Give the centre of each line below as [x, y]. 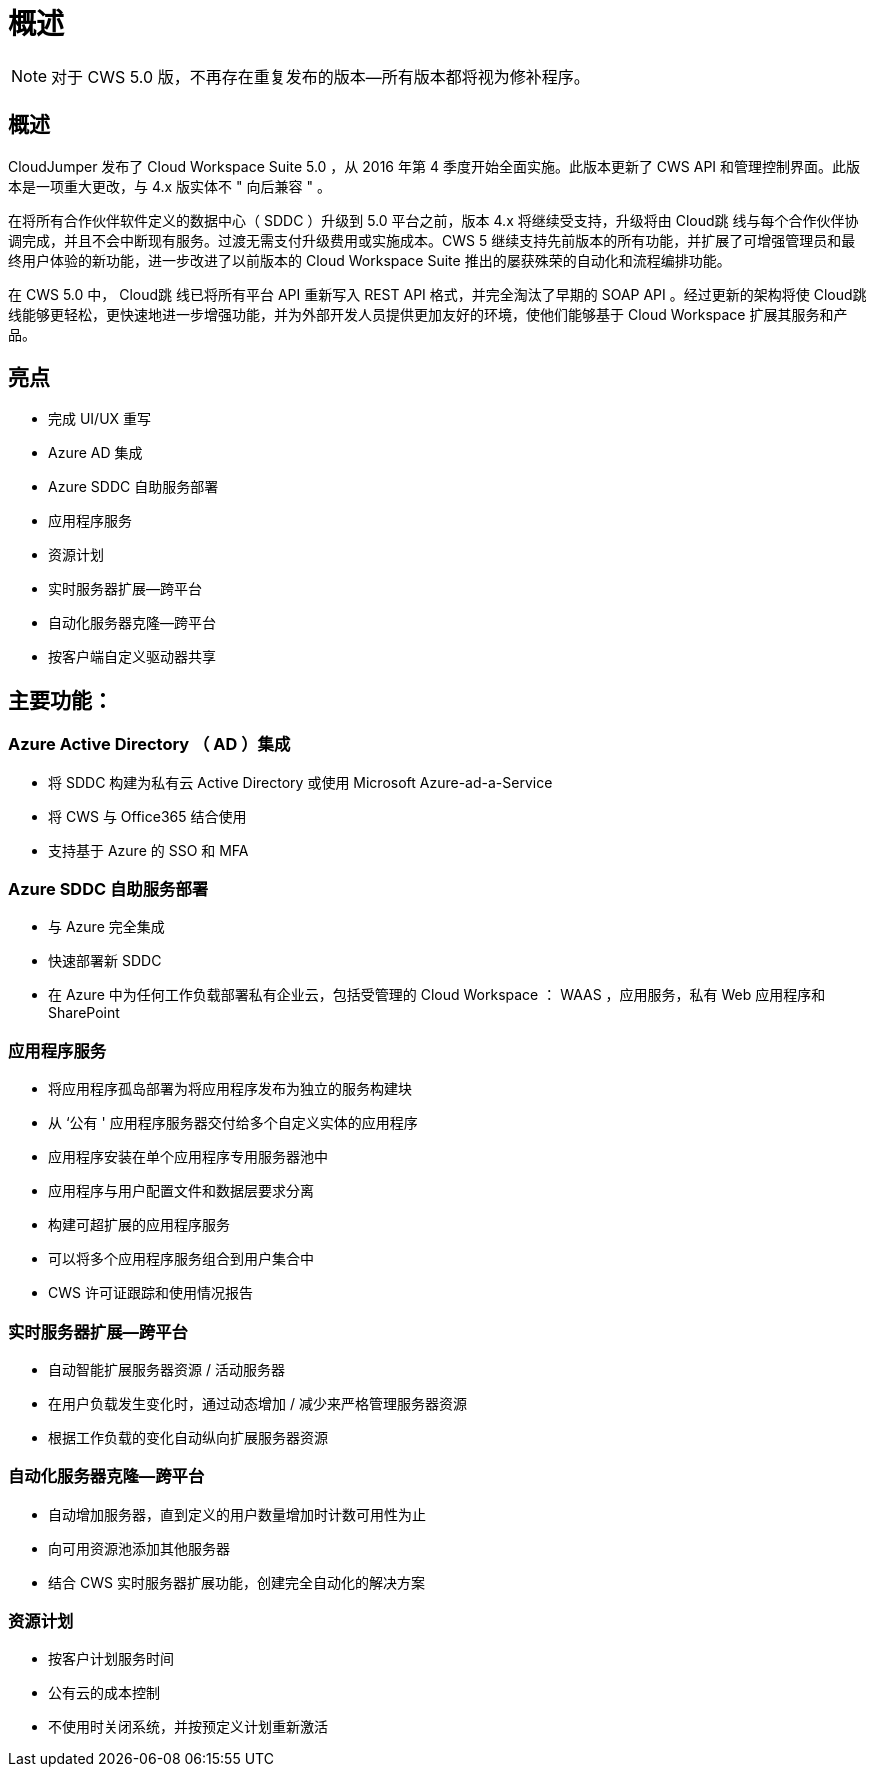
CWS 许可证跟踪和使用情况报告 [150, 1293]
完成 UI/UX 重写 [100, 419]
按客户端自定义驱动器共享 [132, 657]
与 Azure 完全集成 [106, 927]
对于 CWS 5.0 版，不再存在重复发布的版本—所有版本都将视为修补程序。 [320, 76]
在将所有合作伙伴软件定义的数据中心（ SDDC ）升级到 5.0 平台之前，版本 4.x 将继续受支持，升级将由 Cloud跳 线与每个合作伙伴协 [433, 220]
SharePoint [84, 1013]
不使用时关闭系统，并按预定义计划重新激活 [188, 1727]
